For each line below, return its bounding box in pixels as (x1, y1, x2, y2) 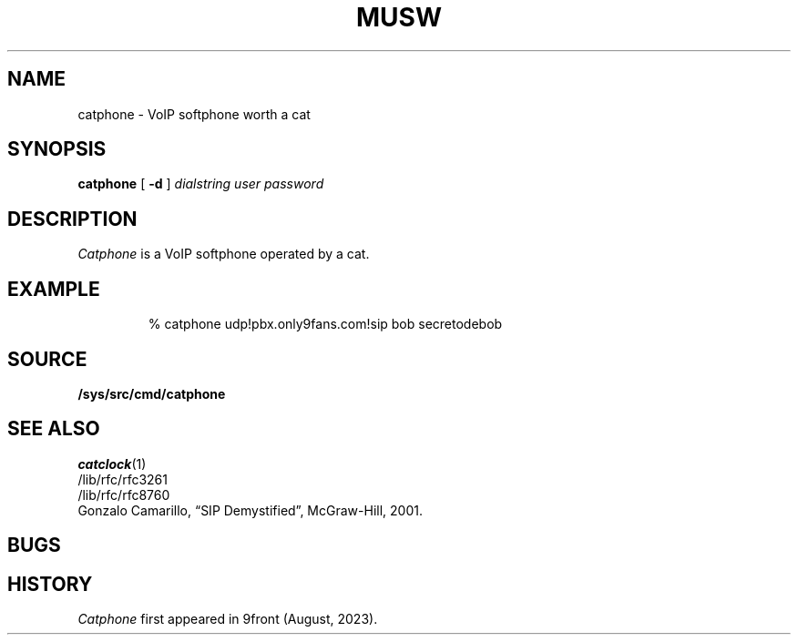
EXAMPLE (7, 277, 100, 301)
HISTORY (7, 572, 93, 596)
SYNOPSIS (7, 138, 107, 161)
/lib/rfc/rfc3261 (77, 471, 168, 487)
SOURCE (7, 347, 87, 371)
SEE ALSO (7, 417, 100, 441)
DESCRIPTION (7, 207, 138, 230)
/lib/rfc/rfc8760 (77, 486, 170, 503)
